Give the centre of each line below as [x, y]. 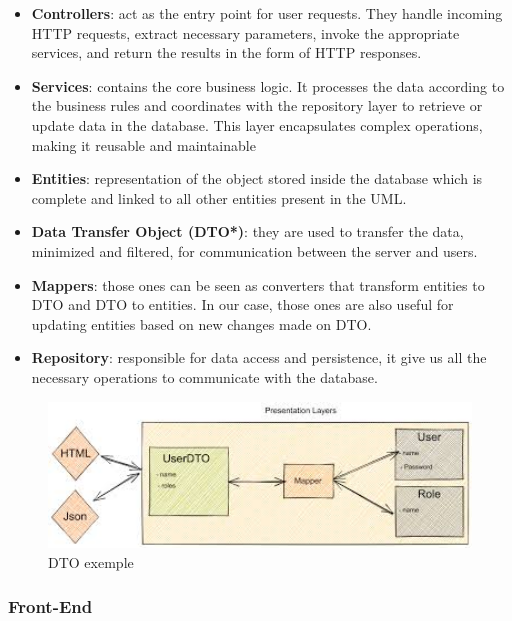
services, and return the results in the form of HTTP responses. [226, 52]
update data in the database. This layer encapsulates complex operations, [257, 124]
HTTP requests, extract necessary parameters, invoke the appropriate [245, 32]
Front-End [50, 606]
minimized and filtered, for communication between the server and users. [254, 250]
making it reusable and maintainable [143, 144]
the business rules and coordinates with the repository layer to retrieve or [257, 105]
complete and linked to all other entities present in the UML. [219, 197]
